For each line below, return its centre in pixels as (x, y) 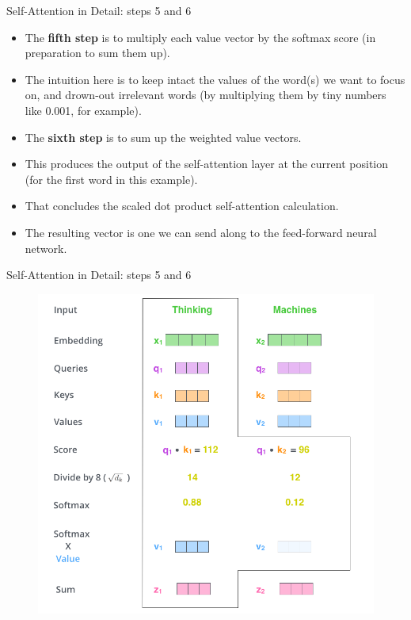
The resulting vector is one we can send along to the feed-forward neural (201, 232)
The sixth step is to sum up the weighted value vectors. (163, 137)
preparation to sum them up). (97, 53)
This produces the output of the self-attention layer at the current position (207, 164)
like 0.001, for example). (83, 110)
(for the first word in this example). (111, 179)
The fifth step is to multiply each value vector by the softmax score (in (200, 37)
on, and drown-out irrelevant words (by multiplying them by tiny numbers (205, 95)
